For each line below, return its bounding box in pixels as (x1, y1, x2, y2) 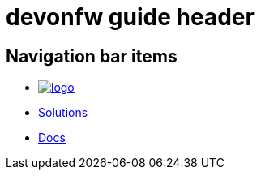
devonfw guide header (6, 3, 255, 31)
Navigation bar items (6, 45, 178, 67)
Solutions (38, 105, 88, 120)
